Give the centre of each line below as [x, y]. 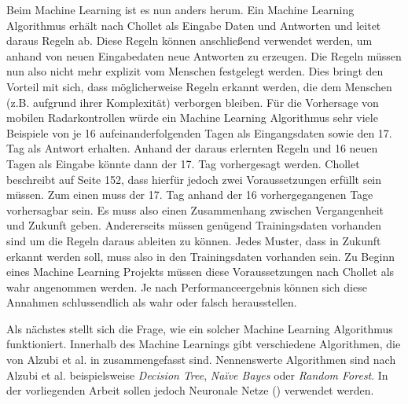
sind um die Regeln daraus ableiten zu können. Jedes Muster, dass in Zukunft [194, 240]
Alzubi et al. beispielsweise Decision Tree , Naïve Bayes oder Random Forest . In [197, 375]
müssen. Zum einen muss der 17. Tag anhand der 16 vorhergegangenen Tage [190, 195]
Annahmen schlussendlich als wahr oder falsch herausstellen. [152, 302]
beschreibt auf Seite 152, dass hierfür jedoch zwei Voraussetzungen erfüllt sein [194, 179]
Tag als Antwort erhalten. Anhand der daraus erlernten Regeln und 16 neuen [192, 148]
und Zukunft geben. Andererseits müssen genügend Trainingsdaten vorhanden [194, 225]
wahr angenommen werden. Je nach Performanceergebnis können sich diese [187, 286]
